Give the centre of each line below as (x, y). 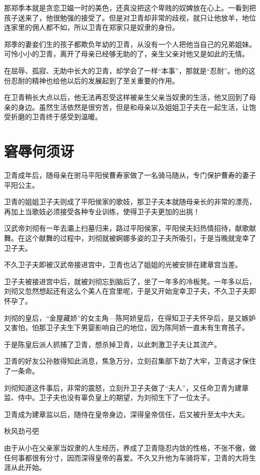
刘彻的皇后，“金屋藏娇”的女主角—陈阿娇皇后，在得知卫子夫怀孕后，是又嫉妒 (130, 317)
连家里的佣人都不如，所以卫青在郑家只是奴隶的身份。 (91, 27)
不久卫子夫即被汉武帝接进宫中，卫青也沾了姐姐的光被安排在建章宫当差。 (123, 264)
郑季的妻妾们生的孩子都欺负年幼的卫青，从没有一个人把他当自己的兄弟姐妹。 (130, 44)
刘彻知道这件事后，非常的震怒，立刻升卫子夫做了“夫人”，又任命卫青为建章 (126, 387)
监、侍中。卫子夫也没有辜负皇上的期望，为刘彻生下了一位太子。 (109, 397)
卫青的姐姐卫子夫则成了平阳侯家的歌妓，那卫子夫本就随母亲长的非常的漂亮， (130, 202)
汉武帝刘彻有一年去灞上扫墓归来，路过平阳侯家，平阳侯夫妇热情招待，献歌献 (130, 228)
